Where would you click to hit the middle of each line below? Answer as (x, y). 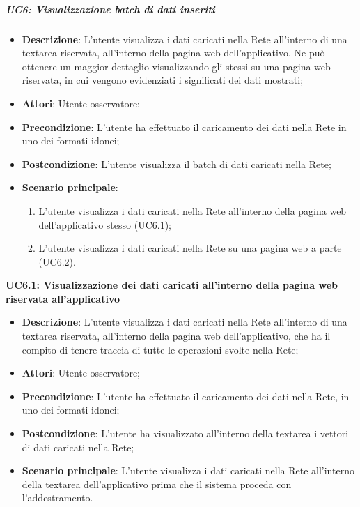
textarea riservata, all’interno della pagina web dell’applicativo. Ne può (173, 53)
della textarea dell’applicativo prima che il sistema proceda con (157, 484)
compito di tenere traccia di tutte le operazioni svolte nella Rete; (160, 349)
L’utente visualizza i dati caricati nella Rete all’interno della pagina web (193, 210)
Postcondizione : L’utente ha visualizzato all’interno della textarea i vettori (185, 433)
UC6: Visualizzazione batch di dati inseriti (110, 9)
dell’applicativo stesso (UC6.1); (105, 224)
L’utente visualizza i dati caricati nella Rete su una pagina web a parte (190, 248)
